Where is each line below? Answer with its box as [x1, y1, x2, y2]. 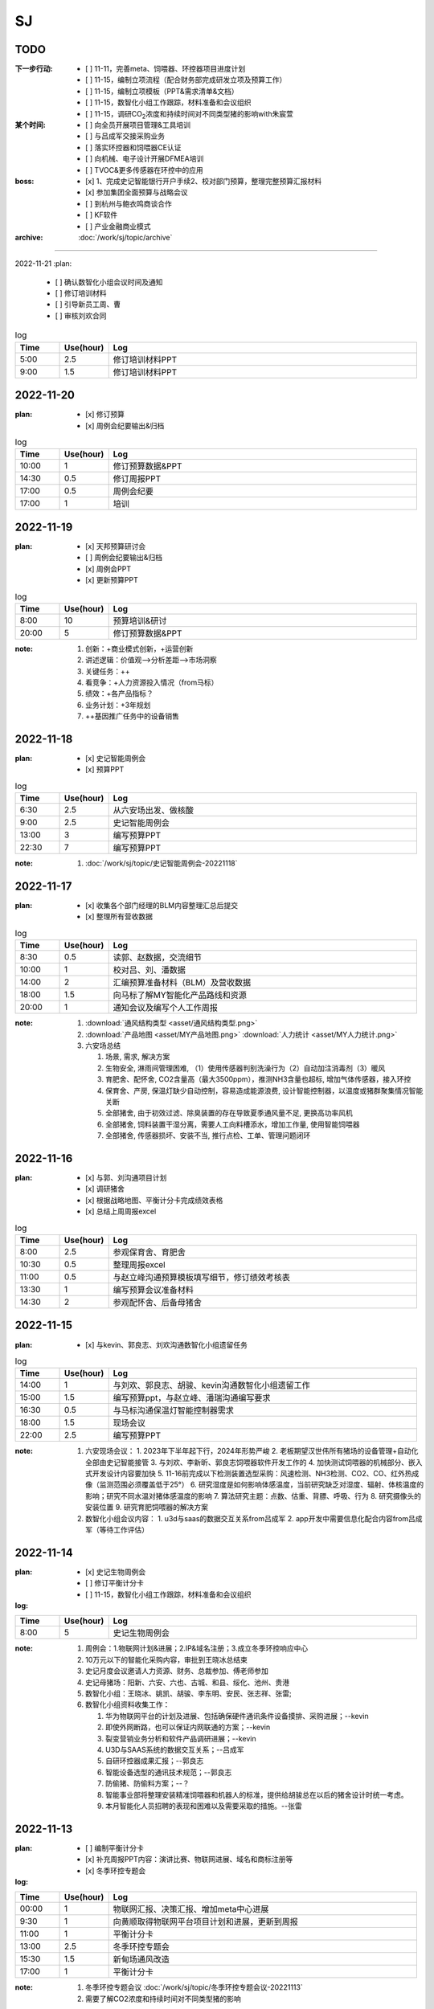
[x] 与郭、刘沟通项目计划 [85, 1173, 167, 1183]
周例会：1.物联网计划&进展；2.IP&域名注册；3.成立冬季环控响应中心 [85, 1643, 309, 1653]
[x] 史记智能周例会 [85, 754, 146, 763]
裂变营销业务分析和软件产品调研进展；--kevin [105, 1733, 256, 1743]
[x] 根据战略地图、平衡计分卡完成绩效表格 [85, 1195, 223, 1205]
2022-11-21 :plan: [14, 259, 72, 268]
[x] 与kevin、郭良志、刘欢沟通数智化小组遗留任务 [85, 1340, 248, 1349]
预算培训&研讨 [113, 615, 167, 626]
